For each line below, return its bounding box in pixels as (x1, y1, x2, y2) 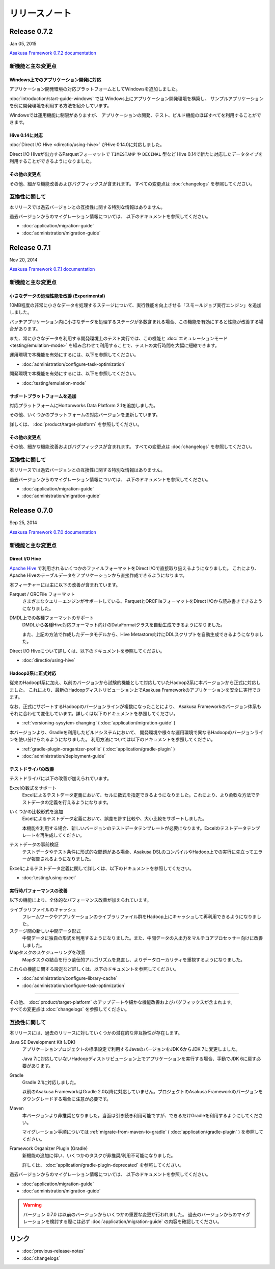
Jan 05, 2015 (9, 41, 37, 47)
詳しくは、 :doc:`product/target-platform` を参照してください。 (9, 421, 142, 427)
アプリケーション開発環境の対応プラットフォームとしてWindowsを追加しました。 (9, 86, 180, 92)
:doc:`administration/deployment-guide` (22, 753, 106, 759)
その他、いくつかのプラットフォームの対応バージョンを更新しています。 (9, 412, 160, 418)
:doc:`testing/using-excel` (22, 875, 76, 881)
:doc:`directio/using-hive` (22, 657, 76, 664)
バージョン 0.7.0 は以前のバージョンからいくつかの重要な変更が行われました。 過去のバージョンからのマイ (23, 1211, 246, 1217)
